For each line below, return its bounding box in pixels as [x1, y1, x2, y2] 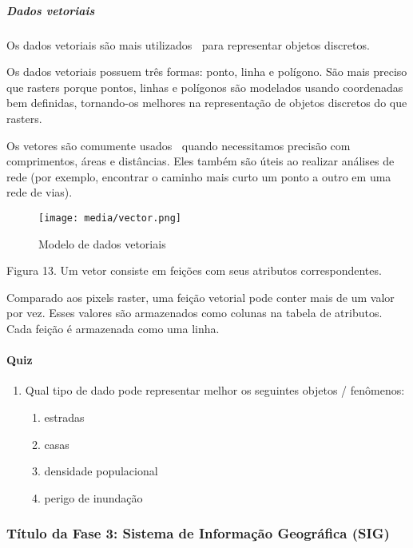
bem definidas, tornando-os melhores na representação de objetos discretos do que [6, 94, 407, 111]
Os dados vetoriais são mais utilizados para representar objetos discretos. [6, 36, 370, 53]
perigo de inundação [44, 489, 143, 506]
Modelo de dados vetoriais [38, 235, 166, 252]
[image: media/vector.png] [38, 212, 181, 224]
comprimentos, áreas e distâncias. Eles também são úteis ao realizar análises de [6, 153, 395, 169]
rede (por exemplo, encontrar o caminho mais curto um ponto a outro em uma [6, 168, 391, 185]
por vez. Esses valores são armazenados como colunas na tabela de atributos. [6, 304, 383, 321]
